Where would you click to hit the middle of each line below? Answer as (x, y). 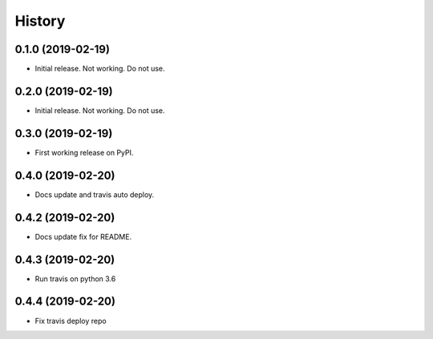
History (40, 21)
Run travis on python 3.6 (75, 278)
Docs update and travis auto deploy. (95, 194)
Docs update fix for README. (83, 236)
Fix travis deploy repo (71, 321)
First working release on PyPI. (84, 152)
